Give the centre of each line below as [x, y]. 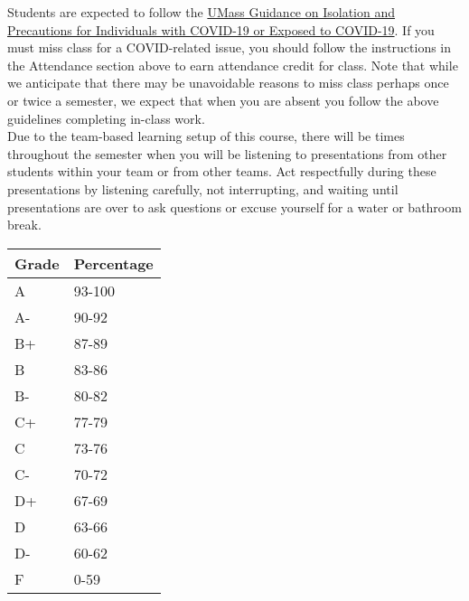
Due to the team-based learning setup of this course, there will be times [206, 136]
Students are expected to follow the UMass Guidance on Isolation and [202, 12]
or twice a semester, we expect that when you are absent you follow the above [223, 100]
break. [24, 225]
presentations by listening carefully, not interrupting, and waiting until [203, 188]
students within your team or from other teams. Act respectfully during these [222, 171]
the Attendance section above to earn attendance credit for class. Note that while [233, 65]
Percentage [113, 263]
